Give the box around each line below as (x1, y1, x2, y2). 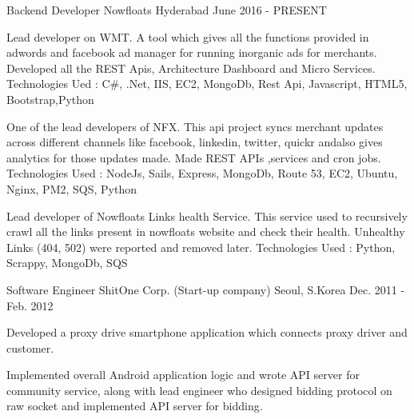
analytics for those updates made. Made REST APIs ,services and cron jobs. (6, 149, 381, 166)
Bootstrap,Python (6, 90, 94, 107)
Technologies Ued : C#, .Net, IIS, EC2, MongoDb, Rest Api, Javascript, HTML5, (6, 75, 408, 92)
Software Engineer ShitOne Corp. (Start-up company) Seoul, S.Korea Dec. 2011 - (6, 281, 405, 297)
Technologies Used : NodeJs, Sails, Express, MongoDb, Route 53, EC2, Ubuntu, (6, 165, 398, 182)
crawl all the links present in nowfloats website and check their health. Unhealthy (6, 223, 405, 240)
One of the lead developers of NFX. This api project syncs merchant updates (6, 118, 384, 134)
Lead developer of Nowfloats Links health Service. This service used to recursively (6, 207, 408, 224)
